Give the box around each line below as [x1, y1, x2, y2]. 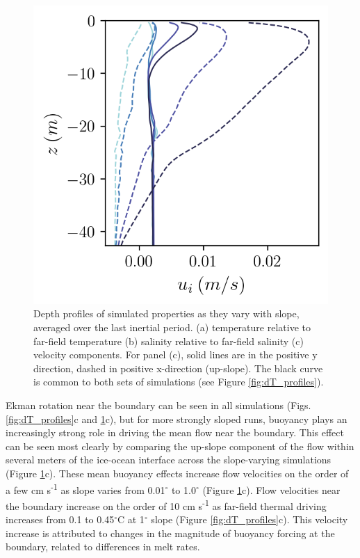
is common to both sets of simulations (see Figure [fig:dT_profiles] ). [33, 374, 324, 389]
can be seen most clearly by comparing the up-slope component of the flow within [6, 438, 354, 453]
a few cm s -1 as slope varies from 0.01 [6, 480, 165, 497]
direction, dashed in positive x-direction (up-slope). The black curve [33, 360, 323, 375]
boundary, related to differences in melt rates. [6, 539, 200, 554]
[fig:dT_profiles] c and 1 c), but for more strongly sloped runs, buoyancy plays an [6, 411, 347, 426]
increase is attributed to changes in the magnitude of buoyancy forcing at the [6, 525, 335, 540]
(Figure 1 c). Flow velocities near [202, 482, 341, 497]
